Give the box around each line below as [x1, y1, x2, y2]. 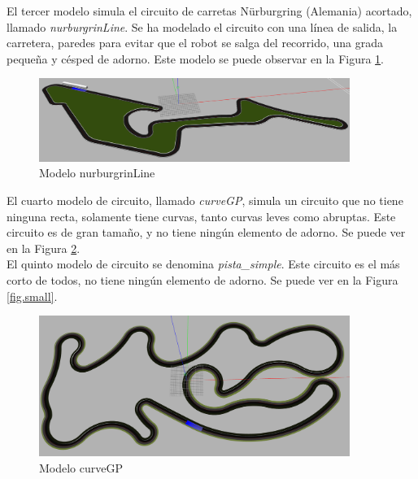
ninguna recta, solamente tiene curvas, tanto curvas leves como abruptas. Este [7, 207, 396, 224]
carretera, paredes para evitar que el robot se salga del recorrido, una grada [7, 34, 384, 51]
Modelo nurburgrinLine [39, 164, 155, 181]
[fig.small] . [7, 287, 58, 304]
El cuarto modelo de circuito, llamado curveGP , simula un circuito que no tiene [7, 192, 403, 209]
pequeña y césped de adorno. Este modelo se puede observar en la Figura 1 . [7, 50, 385, 67]
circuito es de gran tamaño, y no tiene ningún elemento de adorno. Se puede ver [7, 224, 406, 241]
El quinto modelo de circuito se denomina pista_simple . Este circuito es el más [7, 255, 400, 272]
